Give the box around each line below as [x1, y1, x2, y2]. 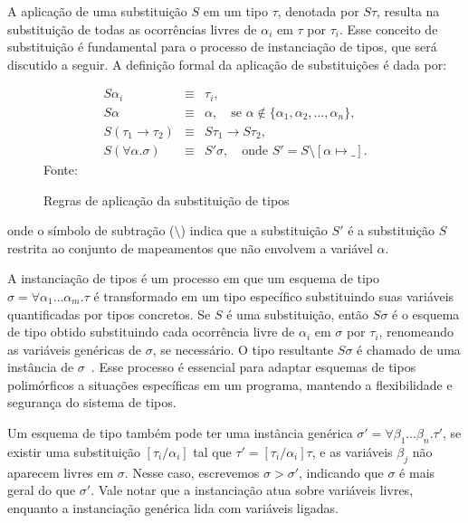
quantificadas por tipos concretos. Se [7, 304, 211, 323]
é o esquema [392, 304, 460, 323]
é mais [399, 462, 435, 481]
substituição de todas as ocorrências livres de [7, 19, 257, 38]
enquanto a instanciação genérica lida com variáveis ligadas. [7, 498, 339, 517]
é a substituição [348, 221, 435, 240]
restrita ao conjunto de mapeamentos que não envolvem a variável [7, 238, 373, 257]
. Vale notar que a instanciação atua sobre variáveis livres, [91, 480, 414, 499]
